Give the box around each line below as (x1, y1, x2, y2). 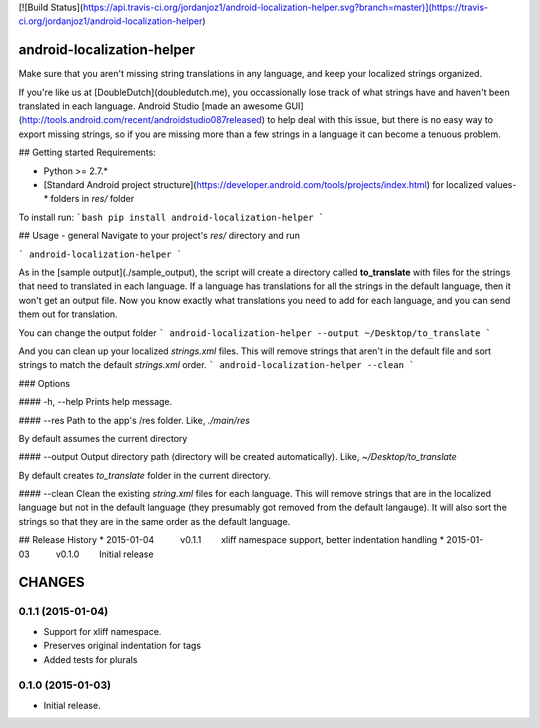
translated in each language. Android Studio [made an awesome (18, 100, 284, 112)
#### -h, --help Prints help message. (18, 396, 173, 408)
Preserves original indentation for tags (43, 640, 202, 652)
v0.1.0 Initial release (55, 548, 154, 560)
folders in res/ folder (50, 193, 135, 205)
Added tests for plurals (43, 653, 138, 665)
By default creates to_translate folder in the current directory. (18, 469, 272, 481)
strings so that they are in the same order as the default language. (18, 515, 291, 527)
